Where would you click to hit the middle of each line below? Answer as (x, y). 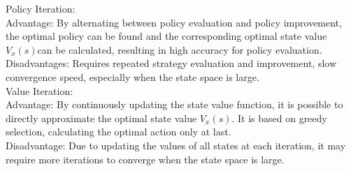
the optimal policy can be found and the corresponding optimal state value (166, 36)
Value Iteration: (40, 90)
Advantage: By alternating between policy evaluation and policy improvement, (174, 22)
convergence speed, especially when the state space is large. (132, 76)
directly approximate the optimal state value (101, 118)
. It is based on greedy (279, 118)
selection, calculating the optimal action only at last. (119, 132)
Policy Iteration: (41, 8)
